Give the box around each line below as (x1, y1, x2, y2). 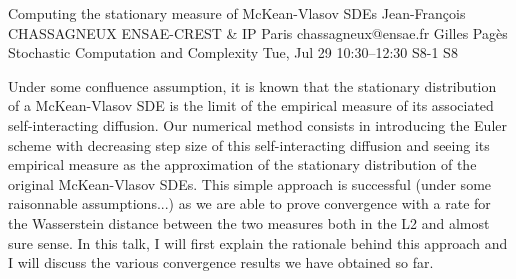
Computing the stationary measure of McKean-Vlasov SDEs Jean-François (8, 3, 466, 23)
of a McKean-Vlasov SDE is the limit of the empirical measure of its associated (8, 95, 494, 116)
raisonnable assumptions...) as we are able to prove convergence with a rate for (8, 193, 491, 214)
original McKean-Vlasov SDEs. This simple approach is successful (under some (8, 173, 492, 194)
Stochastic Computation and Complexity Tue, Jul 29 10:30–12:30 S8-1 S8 (8, 42, 458, 63)
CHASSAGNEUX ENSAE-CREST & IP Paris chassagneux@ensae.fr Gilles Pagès (8, 22, 508, 43)
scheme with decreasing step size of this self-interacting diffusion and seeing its (8, 134, 490, 155)
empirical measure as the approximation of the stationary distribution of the (8, 154, 477, 175)
